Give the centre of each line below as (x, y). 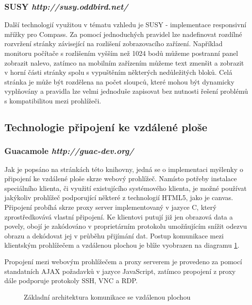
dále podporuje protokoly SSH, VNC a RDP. (71, 280)
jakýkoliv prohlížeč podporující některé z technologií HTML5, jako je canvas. (119, 197)
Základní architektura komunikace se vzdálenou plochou (107, 297)
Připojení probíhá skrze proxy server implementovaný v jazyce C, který (110, 207)
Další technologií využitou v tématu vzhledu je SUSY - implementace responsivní (126, 25)
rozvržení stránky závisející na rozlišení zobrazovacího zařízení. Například (114, 43)
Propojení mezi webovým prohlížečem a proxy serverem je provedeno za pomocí (123, 261)
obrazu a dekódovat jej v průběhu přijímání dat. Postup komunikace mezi (114, 235)
